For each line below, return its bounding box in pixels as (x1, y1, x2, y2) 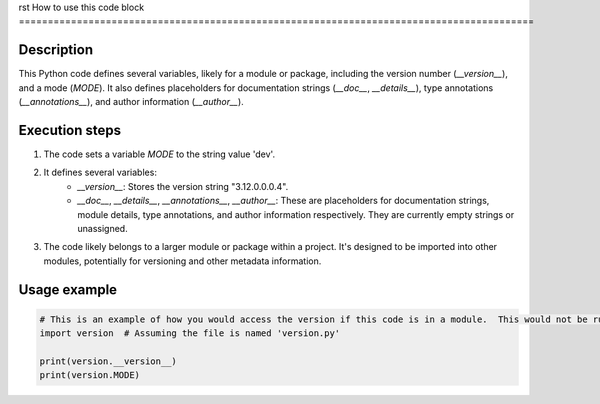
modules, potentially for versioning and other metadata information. (43, 255, 322, 267)
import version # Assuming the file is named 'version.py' (39, 328, 341, 339)
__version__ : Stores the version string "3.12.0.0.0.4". (77, 180, 289, 192)
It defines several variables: (43, 166, 157, 179)
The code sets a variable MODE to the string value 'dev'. (43, 148, 275, 160)
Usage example (18, 281, 118, 298)
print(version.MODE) (39, 370, 140, 381)
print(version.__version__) (39, 355, 177, 367)
